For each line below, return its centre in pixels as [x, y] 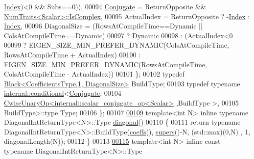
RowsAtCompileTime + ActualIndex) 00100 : [72, 54]
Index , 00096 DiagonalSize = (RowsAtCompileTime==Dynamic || [103, 26]
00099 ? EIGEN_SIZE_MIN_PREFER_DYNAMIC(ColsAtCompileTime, [116, 45]
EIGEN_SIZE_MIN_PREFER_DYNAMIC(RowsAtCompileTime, [105, 64]
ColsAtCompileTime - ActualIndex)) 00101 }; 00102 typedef [94, 74]
